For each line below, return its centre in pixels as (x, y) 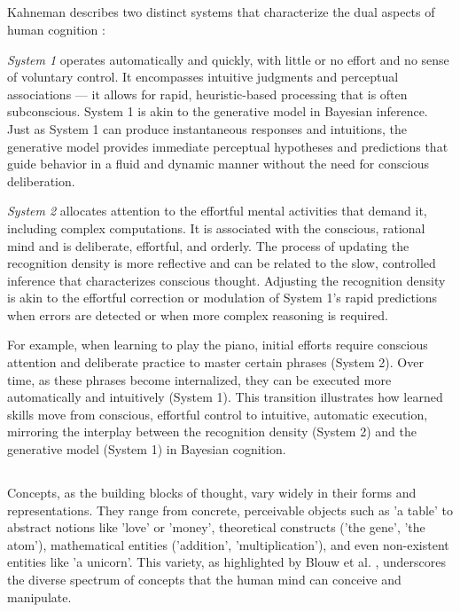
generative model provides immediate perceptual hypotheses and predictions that (228, 146)
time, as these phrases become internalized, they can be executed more (199, 379)
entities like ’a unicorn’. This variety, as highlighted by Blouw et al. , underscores (227, 562)
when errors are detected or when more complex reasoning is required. (198, 314)
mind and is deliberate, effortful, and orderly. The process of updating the (208, 245)
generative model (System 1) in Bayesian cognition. (147, 449)
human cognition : (56, 29)
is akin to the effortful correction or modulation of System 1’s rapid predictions (222, 298)
